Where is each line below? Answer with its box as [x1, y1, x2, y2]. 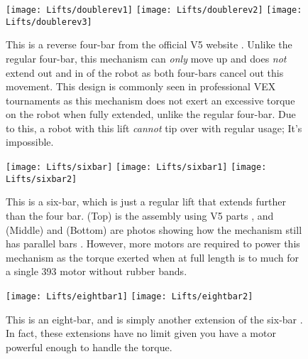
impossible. [6, 134, 54, 149]
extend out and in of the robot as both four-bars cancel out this [6, 65, 284, 80]
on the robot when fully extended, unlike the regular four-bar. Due [6, 107, 296, 122]
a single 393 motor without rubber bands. [6, 264, 187, 279]
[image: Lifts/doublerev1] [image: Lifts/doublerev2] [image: [6, 5, 302, 15]
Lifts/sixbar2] [6, 173, 77, 184]
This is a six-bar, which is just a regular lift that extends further [6, 194, 287, 209]
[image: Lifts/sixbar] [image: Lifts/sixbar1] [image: [6, 162, 267, 173]
